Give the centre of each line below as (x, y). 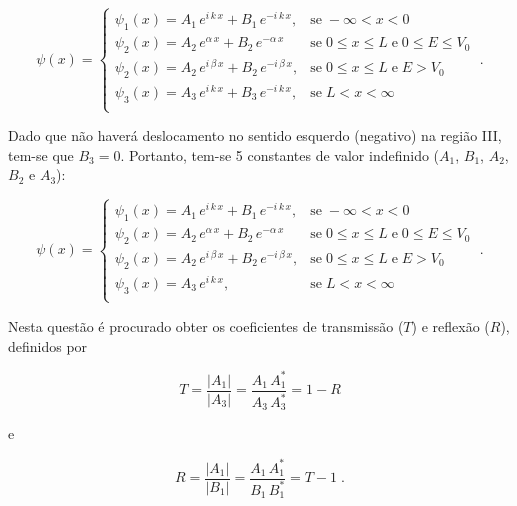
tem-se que (41, 154)
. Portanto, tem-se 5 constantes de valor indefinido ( (280, 154)
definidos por (48, 345)
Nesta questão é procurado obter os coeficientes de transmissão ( (206, 325)
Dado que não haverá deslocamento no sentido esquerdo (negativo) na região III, (255, 135)
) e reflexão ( (450, 325)
